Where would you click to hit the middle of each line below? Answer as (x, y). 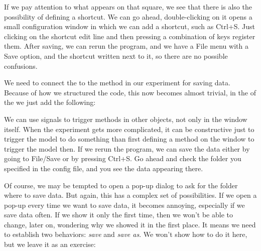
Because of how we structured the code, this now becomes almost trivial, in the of (130, 92)
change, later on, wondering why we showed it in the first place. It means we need (130, 224)
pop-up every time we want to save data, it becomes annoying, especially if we (124, 205)
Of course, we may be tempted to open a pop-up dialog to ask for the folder (121, 185)
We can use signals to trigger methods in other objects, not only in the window (126, 119)
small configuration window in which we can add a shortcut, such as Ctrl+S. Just (130, 26)
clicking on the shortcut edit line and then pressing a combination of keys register (130, 36)
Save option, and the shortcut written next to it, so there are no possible (116, 55)
